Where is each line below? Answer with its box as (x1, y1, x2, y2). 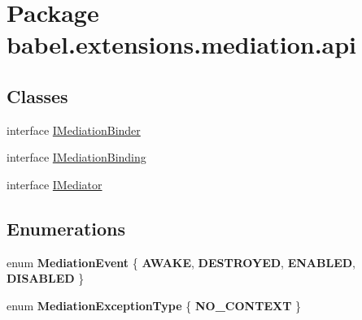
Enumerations (7, 215, 126, 240)
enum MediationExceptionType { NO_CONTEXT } (7, 296, 301, 314)
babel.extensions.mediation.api (7, 28, 357, 61)
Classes (7, 83, 68, 108)
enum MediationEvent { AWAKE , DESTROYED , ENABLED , (7, 253, 355, 270)
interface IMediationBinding (7, 149, 146, 166)
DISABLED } (7, 270, 85, 287)
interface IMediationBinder (7, 121, 141, 138)
